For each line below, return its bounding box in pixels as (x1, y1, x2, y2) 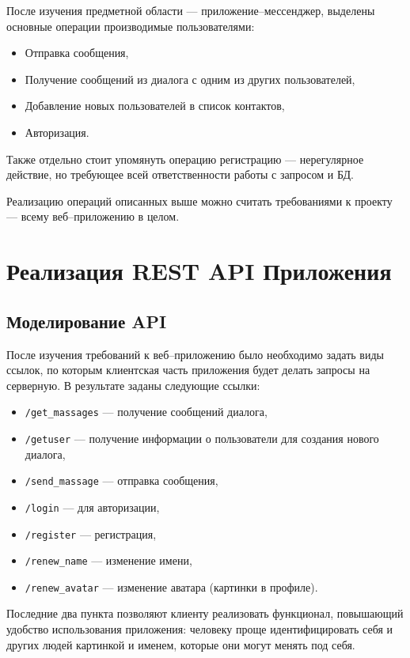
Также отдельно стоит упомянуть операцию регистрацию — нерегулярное (6, 150, 364, 167)
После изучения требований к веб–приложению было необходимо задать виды (6, 346, 384, 362)
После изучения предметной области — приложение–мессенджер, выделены (6, 2, 375, 18)
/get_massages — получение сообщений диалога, (25, 403, 268, 420)
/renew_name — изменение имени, (25, 552, 192, 569)
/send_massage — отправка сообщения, (25, 472, 218, 489)
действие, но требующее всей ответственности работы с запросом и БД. (6, 166, 354, 183)
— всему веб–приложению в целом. (6, 208, 180, 225)
